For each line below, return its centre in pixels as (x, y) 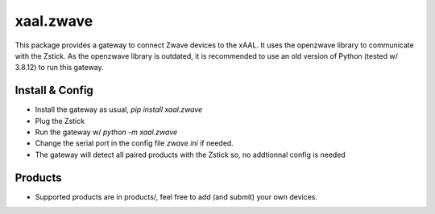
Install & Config (54, 91)
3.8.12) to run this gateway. (59, 68)
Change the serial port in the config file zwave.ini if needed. (134, 143)
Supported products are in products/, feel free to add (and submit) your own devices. (176, 196)
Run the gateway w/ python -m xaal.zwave (106, 132)
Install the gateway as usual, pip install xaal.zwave (119, 109)
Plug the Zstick (60, 121)
